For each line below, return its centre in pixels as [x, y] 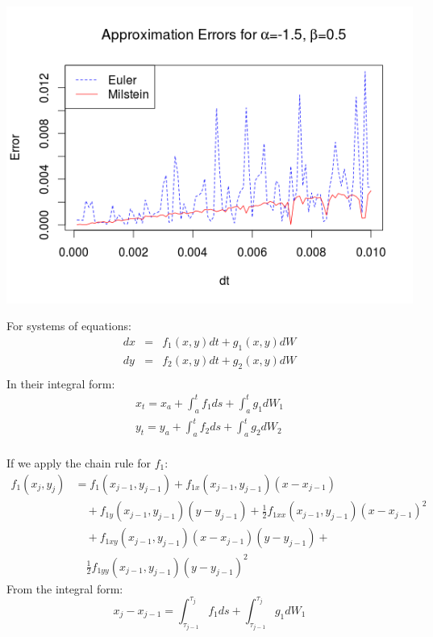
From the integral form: [65, 588]
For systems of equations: [69, 326]
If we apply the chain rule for [79, 462]
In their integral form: [61, 383]
